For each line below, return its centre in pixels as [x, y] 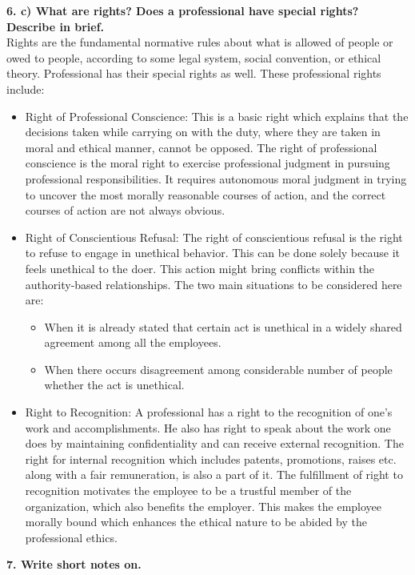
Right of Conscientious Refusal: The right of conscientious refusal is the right [214, 237]
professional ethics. [71, 537]
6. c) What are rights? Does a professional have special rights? [183, 10]
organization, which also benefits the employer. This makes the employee [204, 506]
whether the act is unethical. [114, 385]
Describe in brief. [56, 26]
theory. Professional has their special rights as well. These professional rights [194, 73]
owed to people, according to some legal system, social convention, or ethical [194, 57]
